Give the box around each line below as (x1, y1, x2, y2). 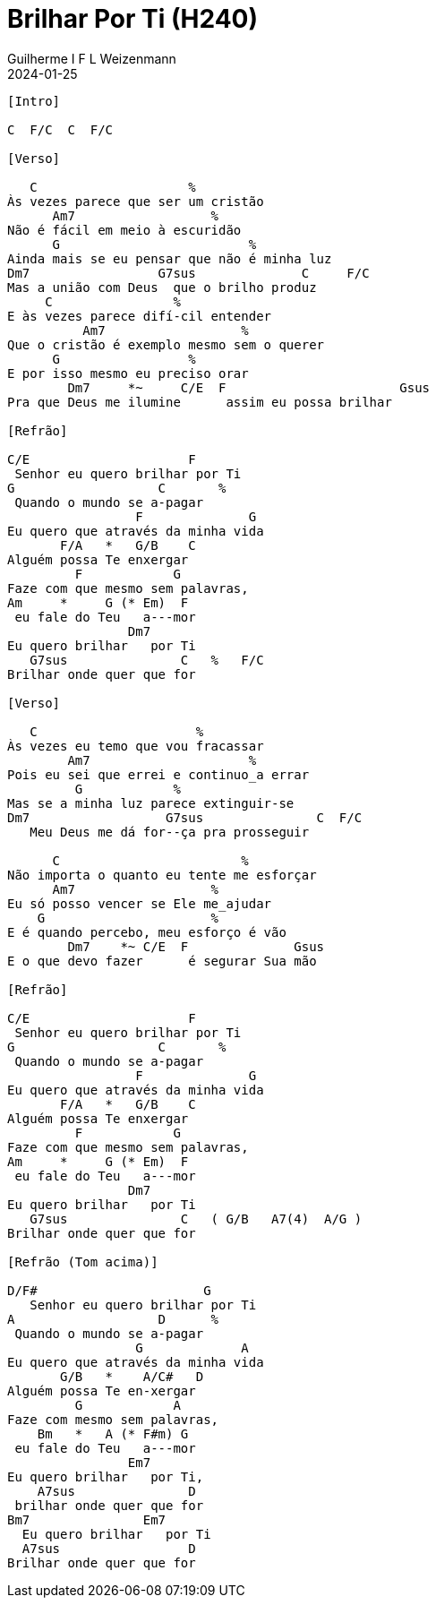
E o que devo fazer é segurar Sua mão (7, 953, 317, 968)
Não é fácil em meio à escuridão (7, 222, 242, 237)
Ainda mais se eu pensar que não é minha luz (7, 251, 332, 266)
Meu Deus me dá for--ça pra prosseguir (30, 824, 310, 839)
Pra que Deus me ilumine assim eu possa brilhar (7, 394, 392, 409)
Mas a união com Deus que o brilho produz (7, 279, 317, 295)
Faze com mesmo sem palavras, (7, 1412, 219, 1427)
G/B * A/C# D (60, 1369, 204, 1384)
